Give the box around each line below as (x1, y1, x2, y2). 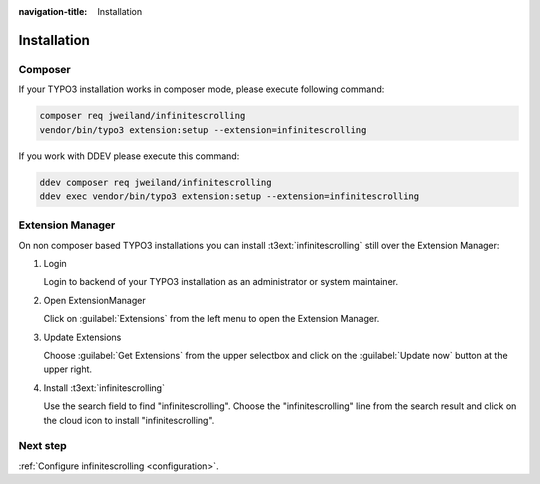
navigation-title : (18, 6, 88, 17)
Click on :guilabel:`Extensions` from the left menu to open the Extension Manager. (43, 313, 380, 325)
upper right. (43, 363, 93, 375)
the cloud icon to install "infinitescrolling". (43, 414, 215, 426)
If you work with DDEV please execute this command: (18, 150, 240, 162)
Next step (18, 439, 67, 453)
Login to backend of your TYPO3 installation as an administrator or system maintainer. (43, 276, 399, 288)
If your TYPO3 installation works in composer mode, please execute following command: (18, 83, 385, 95)
